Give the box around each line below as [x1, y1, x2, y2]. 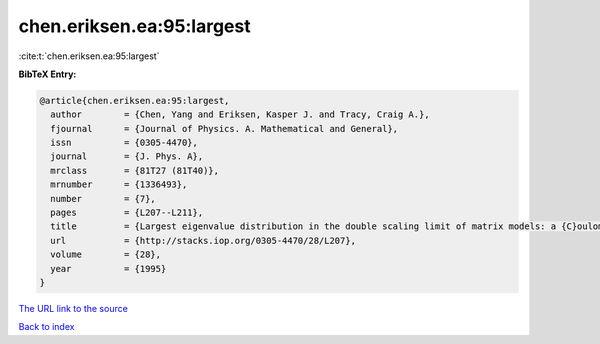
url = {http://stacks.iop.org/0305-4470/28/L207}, [50, 235, 357, 246]
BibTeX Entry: [18, 68, 77, 80]
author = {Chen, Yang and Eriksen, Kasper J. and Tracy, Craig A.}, [50, 109, 430, 120]
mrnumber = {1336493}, [50, 179, 188, 190]
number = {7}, [50, 193, 157, 204]
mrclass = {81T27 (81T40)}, [50, 165, 220, 176]
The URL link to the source [18, 302, 129, 314]
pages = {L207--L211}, [50, 207, 204, 219]
